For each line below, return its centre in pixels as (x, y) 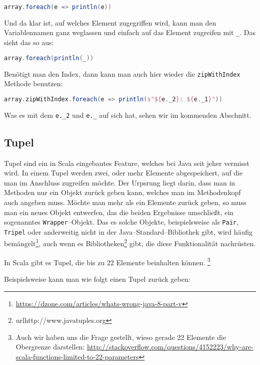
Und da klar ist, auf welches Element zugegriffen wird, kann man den (110, 22)
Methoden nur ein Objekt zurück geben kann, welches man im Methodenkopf (122, 192)
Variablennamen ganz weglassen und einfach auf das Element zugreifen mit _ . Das (130, 32)
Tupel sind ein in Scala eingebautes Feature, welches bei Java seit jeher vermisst (127, 163)
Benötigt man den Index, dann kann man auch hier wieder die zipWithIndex (122, 73)
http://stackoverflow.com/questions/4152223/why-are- (170, 347)
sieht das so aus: (29, 42)
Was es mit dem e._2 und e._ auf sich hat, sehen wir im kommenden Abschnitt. (128, 115)
